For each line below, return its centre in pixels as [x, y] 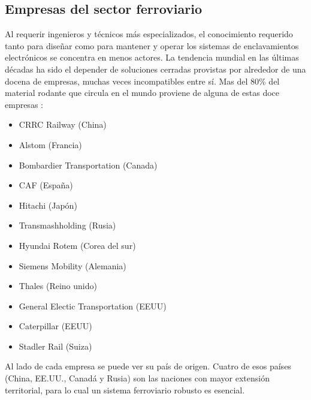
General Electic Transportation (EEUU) [93, 306]
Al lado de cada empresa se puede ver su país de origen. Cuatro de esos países [148, 366]
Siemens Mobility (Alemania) [73, 265]
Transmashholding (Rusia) [67, 225]
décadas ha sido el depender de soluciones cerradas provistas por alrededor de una [155, 69]
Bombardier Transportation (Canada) [88, 165]
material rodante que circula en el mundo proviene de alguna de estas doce [142, 93]
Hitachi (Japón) [48, 205]
